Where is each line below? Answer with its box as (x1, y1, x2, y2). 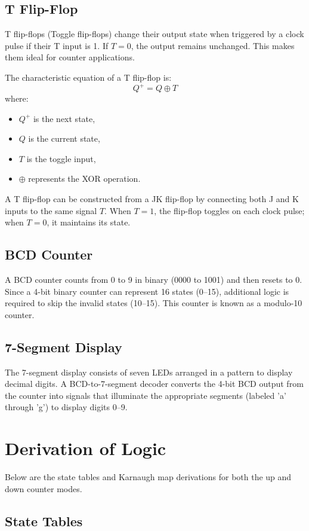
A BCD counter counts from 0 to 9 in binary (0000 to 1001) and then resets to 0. (5, 273, 302, 286)
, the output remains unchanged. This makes (131, 39, 295, 51)
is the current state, (28, 132, 100, 145)
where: (5, 92, 29, 105)
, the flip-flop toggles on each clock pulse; (154, 204, 305, 216)
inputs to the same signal (5, 204, 97, 216)
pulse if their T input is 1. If (5, 39, 109, 51)
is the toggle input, (26, 152, 96, 164)
